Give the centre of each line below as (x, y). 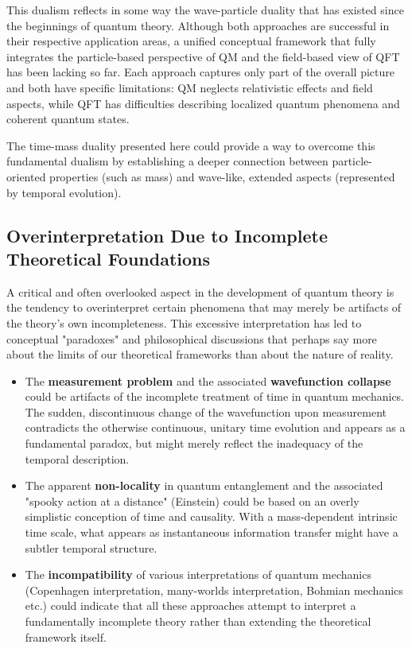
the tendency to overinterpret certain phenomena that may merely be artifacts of (204, 307)
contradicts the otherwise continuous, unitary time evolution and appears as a (215, 427)
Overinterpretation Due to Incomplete (167, 235)
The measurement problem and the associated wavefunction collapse (208, 380)
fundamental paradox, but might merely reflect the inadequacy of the (194, 443)
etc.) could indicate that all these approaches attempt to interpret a (190, 605)
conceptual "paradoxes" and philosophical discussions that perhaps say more (192, 338)
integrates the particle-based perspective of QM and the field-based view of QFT (203, 56)
